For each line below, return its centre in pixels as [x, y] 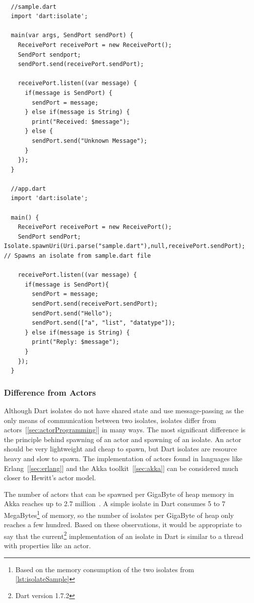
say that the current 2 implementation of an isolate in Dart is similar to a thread [124, 535]
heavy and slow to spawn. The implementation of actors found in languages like [123, 458]
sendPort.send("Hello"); [72, 313]
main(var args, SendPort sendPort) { [72, 35]
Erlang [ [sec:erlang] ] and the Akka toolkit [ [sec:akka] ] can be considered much [121, 468]
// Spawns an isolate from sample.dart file [77, 256]
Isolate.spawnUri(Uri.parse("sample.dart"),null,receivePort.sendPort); [125, 246]
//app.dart [28, 189]
